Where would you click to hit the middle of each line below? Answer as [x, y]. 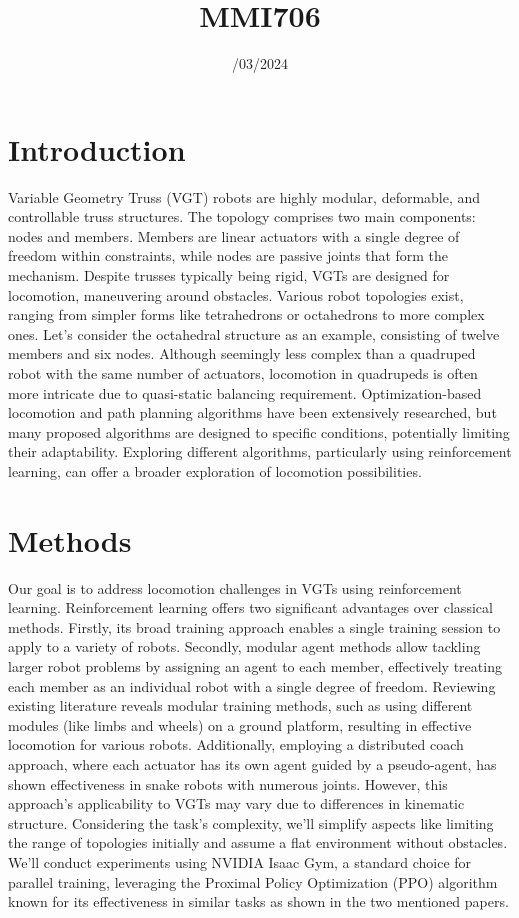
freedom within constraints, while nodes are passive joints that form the [228, 255]
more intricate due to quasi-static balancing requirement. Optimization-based [245, 392]
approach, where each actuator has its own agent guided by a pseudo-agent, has [252, 764]
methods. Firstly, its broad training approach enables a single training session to [254, 626]
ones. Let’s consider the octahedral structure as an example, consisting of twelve [254, 333]
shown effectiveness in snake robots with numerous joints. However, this [228, 783]
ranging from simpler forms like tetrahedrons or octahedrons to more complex [246, 314]
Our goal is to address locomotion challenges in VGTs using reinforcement [235, 587]
